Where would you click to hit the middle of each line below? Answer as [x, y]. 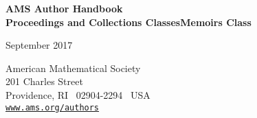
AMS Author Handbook [64, 8]
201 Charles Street [44, 81]
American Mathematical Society [73, 68]
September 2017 [39, 45]
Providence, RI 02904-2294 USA [78, 94]
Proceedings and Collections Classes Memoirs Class [128, 22]
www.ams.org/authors [53, 107]
